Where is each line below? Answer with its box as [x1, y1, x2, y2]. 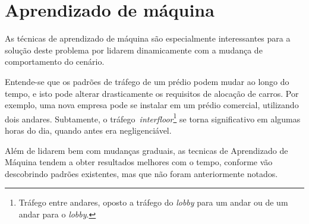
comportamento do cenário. [5, 55, 105, 68]
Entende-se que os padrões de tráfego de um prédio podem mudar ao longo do [5, 75, 289, 87]
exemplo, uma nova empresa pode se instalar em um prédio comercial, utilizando [5, 99, 299, 111]
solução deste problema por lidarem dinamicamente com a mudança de [5, 43, 263, 56]
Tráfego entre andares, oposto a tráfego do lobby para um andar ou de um [18, 196, 288, 209]
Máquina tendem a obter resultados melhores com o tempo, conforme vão [5, 156, 273, 168]
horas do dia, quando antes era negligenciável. [5, 124, 172, 136]
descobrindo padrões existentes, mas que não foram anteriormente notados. [5, 167, 278, 179]
